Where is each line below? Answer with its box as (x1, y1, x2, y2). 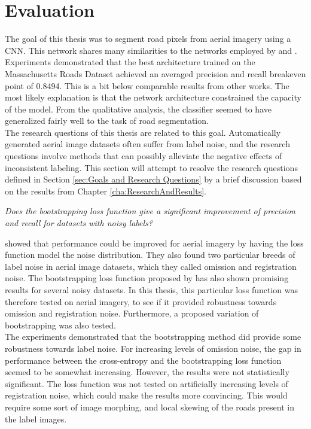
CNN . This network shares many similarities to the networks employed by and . (5, 44, 297, 56)
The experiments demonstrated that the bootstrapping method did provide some (5, 330, 301, 343)
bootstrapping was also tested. (5, 318, 116, 331)
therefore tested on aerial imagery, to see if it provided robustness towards (5, 295, 277, 308)
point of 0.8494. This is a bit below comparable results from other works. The (5, 79, 289, 92)
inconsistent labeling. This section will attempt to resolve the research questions (5, 161, 298, 174)
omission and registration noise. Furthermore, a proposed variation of (5, 307, 259, 320)
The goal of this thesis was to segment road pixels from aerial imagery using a (5, 32, 291, 45)
